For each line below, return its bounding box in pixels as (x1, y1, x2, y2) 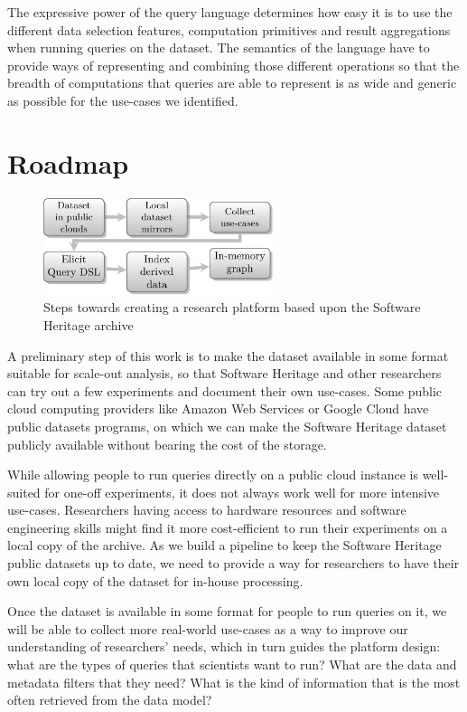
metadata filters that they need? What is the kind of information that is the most (7, 672, 461, 691)
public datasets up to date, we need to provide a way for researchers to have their (7, 554, 460, 573)
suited (7, 482, 41, 501)
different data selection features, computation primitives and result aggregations (7, 20, 451, 39)
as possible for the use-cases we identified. (7, 90, 238, 109)
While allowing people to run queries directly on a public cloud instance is (7, 465, 418, 484)
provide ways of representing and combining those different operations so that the (7, 55, 460, 74)
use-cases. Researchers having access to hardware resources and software (7, 500, 406, 519)
